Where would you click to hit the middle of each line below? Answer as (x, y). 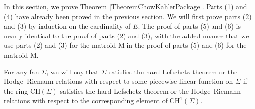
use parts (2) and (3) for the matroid (60, 45)
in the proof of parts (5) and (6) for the (187, 45)
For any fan (21, 71)
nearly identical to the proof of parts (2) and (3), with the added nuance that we (127, 35)
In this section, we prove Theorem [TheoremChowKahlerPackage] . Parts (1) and (126, 6)
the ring (16, 91)
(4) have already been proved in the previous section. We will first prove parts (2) (128, 16)
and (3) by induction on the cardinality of (67, 26)
